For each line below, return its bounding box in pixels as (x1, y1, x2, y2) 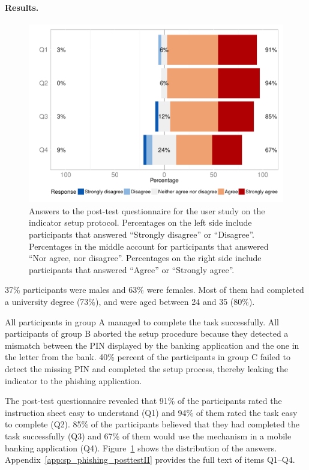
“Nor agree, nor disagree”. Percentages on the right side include (29, 252, 262, 264)
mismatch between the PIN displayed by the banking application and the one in (5, 339, 299, 351)
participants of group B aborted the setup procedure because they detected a (5, 327, 289, 340)
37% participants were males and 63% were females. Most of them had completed (5, 283, 304, 296)
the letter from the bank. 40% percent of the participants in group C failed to (5, 351, 290, 363)
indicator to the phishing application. (5, 374, 142, 387)
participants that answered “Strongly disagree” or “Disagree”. (29, 228, 255, 241)
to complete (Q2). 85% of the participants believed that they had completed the (5, 418, 299, 430)
